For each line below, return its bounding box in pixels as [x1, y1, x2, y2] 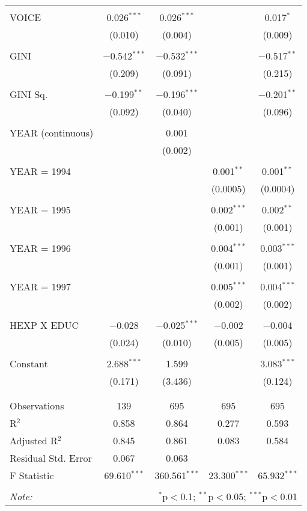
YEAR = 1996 [10, 241, 71, 255]
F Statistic [10, 468, 54, 482]
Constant [10, 356, 48, 370]
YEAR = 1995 [10, 203, 71, 216]
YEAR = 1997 [10, 280, 71, 293]
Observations [10, 399, 64, 412]
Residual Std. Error [10, 451, 92, 465]
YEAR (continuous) [10, 126, 94, 139]
